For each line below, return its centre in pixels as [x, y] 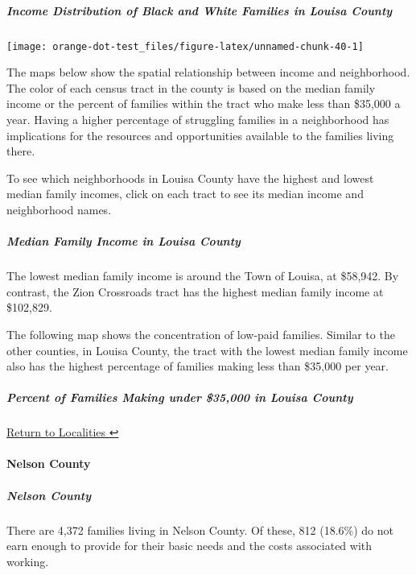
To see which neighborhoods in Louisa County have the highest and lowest [190, 178]
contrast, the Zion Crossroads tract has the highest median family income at [195, 291]
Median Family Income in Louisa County [124, 241]
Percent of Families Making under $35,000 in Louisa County [180, 397]
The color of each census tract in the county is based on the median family [191, 87]
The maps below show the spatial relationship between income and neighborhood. [208, 72]
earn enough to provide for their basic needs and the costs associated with [189, 546]
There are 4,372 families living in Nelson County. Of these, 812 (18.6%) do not [200, 529]
